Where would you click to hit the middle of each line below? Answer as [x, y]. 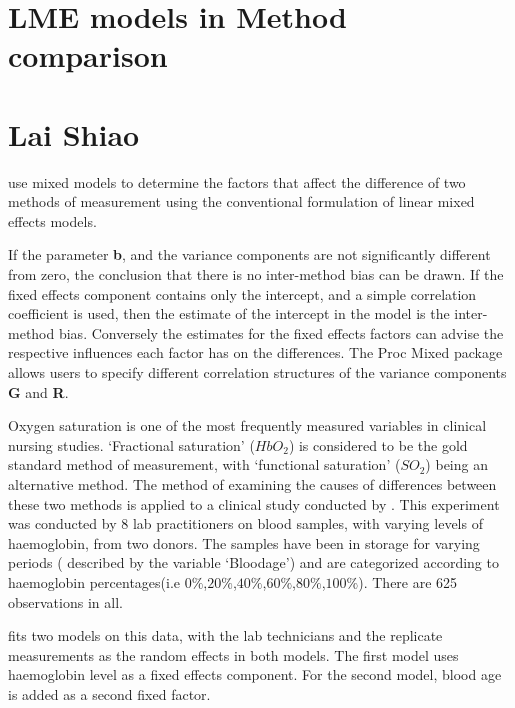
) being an [456, 464]
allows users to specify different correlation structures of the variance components [257, 372]
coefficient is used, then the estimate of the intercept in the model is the [229, 313]
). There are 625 [408, 581]
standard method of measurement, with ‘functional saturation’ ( [204, 464]
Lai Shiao [74, 133]
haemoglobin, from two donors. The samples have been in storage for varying [244, 542]
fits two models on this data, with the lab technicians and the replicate [225, 635]
